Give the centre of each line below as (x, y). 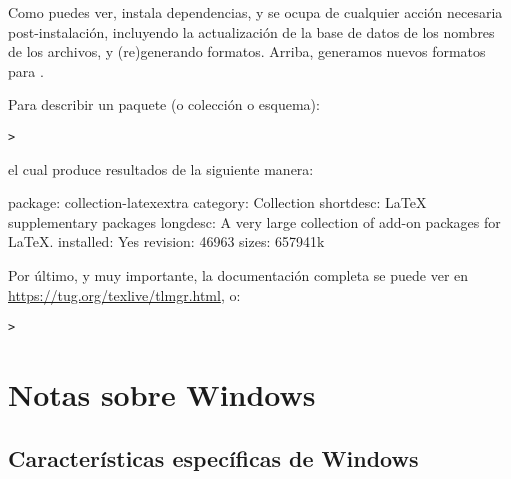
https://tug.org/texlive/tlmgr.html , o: (124, 294)
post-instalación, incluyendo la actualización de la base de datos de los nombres (251, 31)
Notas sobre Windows (162, 394)
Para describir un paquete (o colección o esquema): (164, 104)
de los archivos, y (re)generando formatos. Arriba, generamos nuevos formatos (247, 51)
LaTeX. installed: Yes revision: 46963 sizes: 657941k (166, 241)
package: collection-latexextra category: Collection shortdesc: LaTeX (217, 202)
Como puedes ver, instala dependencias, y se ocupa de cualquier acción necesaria (255, 12)
